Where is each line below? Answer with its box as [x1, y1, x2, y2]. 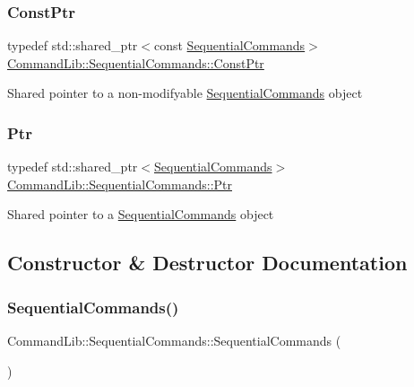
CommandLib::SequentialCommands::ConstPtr [7, 53, 264, 72]
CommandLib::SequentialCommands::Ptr [7, 174, 232, 193]
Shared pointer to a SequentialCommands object [7, 205, 274, 224]
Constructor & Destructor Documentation [7, 249, 408, 277]
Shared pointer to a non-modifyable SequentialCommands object [7, 84, 363, 102]
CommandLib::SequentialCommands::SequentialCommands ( [7, 331, 341, 349]
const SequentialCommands [153, 36, 306, 55]
